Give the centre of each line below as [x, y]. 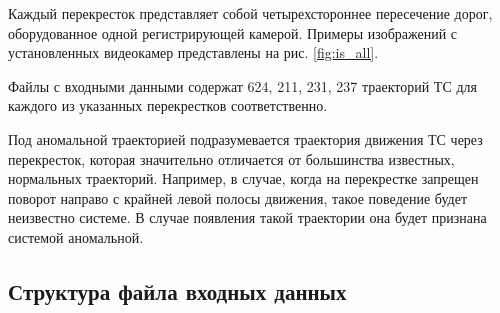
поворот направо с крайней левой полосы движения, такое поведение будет [238, 197]
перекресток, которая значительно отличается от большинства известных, [231, 158]
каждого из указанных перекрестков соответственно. [168, 105]
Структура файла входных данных [177, 290]
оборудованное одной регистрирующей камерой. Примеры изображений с [233, 32]
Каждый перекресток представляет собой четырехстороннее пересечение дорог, [250, 13]
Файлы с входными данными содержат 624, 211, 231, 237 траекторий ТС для [242, 85]
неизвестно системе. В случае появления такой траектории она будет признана [247, 217]
